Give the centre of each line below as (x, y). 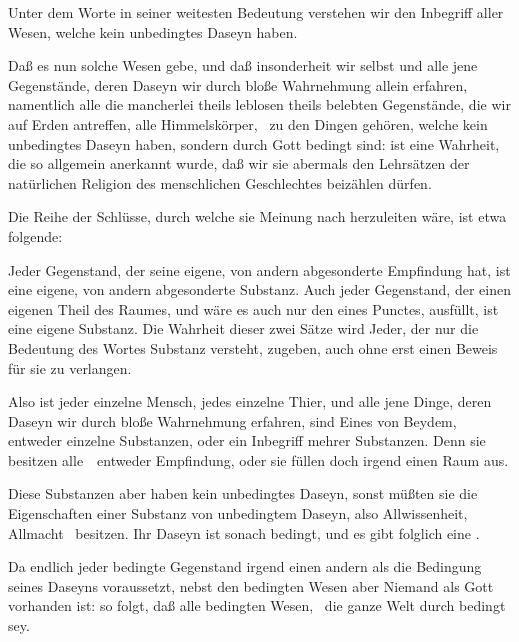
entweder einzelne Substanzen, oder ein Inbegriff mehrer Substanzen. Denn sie (247, 440)
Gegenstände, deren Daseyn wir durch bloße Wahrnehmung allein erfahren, (238, 84)
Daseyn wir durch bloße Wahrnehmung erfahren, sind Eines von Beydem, (232, 420)
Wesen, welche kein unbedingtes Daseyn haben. (153, 31)
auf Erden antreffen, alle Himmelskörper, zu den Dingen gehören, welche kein (248, 123)
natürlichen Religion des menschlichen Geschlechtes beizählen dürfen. (220, 182)
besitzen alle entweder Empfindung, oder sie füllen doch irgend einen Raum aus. (258, 459)
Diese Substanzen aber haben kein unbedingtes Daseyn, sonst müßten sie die (243, 493)
